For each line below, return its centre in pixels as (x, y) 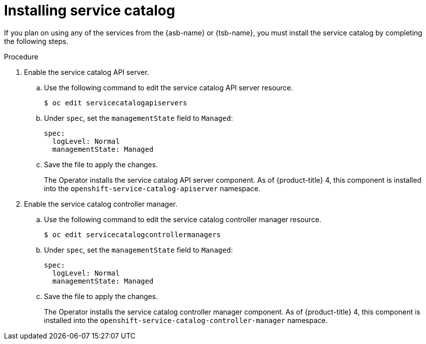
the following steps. (36, 41)
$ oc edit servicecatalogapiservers (116, 103)
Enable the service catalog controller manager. (101, 204)
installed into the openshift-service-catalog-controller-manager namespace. (186, 320)
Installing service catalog (90, 10)
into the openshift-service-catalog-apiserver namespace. (152, 188)
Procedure (21, 56)
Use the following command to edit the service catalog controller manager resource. (183, 219)
